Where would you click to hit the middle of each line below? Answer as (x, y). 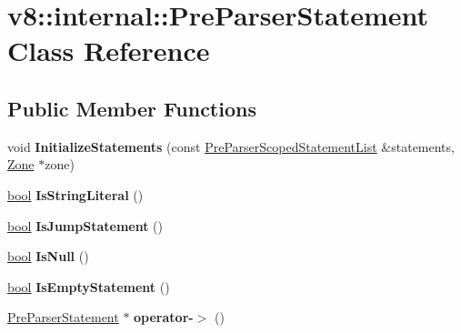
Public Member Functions (132, 108)
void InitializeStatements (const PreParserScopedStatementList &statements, (231, 146)
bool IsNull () (48, 256)
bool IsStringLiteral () (75, 194)
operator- (164, 317)
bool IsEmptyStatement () (89, 286)
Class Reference (109, 50)
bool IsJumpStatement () (85, 225)
